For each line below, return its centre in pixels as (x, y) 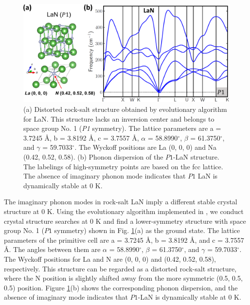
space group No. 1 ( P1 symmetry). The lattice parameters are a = (122, 128)
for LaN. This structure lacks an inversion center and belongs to (119, 118)
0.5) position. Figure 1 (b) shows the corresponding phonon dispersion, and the (121, 287)
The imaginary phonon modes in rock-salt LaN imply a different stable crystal (121, 202)
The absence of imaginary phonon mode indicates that (105, 176)
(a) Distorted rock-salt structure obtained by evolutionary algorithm (125, 109)
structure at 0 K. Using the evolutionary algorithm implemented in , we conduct (124, 211)
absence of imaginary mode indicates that (66, 297)
